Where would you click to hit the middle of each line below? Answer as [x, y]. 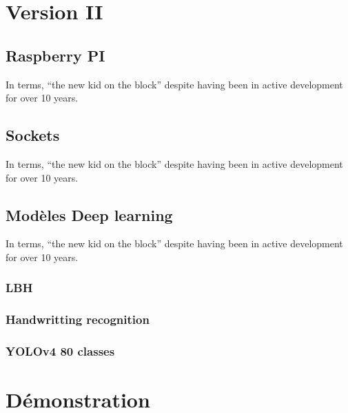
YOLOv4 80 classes [60, 351]
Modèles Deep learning [89, 214]
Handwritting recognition [78, 319]
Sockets [33, 135]
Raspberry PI [55, 55]
